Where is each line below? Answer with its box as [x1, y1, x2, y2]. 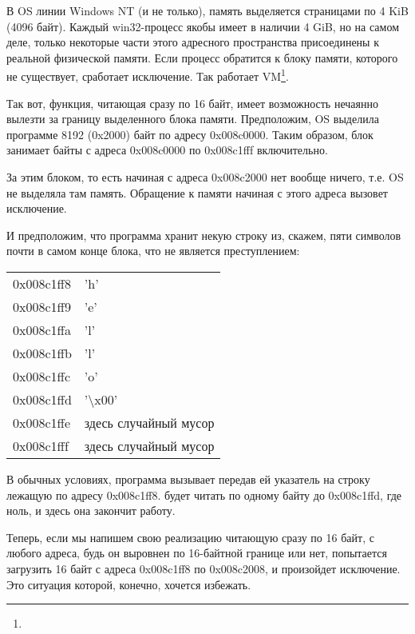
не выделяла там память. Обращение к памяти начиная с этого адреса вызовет [6, 184, 388, 201]
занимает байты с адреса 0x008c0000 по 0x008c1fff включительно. [6, 142, 328, 158]
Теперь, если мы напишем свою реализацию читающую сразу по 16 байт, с [6, 528, 374, 545]
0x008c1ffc [13, 366, 70, 385]
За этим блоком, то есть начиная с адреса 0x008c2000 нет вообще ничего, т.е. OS [6, 169, 404, 185]
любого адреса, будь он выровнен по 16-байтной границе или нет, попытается [6, 544, 387, 561]
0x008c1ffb [13, 343, 72, 362]
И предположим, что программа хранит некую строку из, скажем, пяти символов [6, 226, 401, 243]
